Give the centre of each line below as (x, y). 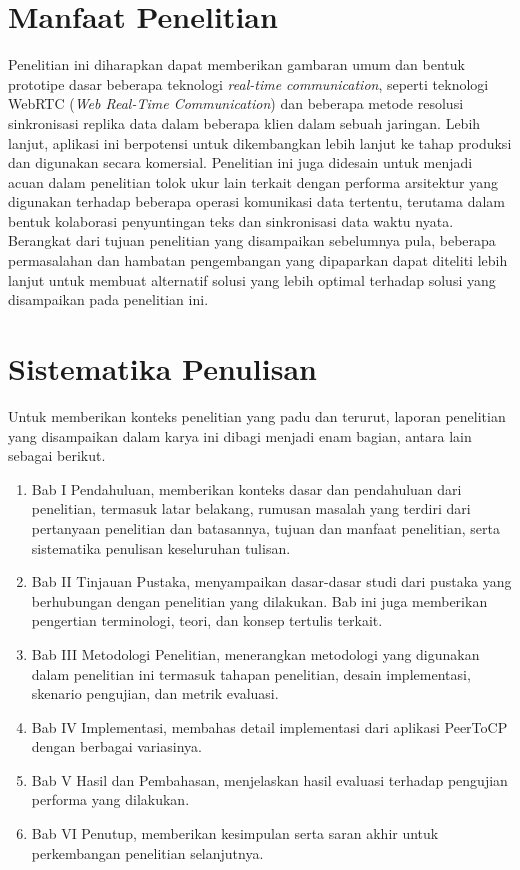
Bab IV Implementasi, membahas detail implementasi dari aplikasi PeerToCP (269, 726)
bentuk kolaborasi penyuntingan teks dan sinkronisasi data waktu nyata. (231, 220)
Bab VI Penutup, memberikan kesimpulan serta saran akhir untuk (235, 833)
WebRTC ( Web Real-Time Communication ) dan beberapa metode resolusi (236, 103)
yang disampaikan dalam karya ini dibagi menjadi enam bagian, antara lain (240, 435)
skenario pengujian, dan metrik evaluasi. (155, 693)
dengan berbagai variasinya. (116, 746)
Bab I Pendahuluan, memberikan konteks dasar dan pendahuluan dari (246, 488)
